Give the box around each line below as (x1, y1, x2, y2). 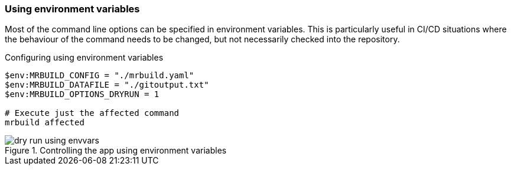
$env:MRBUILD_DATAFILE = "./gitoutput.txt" (5, 80, 209, 90)
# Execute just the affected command (5, 108, 180, 118)
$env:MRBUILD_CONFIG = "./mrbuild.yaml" (5, 71, 194, 81)
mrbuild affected (5, 118, 84, 128)
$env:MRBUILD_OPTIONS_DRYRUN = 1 (5, 89, 160, 99)
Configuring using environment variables (5, 52, 164, 63)
